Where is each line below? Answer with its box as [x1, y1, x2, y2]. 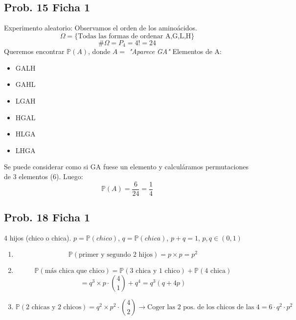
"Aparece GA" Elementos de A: [129, 46, 222, 56]
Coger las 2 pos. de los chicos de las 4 [147, 304, 260, 311]
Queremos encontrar [4, 46, 65, 56]
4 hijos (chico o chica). [4, 232, 71, 242]
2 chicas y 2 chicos [25, 304, 82, 311]
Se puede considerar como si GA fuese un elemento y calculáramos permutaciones [4, 161, 249, 172]
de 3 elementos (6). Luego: [4, 171, 83, 181]
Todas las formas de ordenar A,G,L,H [78, 32, 191, 40]
